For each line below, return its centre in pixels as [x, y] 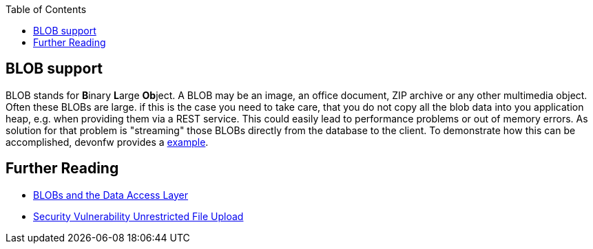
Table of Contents [46, 9]
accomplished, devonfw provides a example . [107, 142]
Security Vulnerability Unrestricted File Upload [138, 216]
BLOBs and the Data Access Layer [111, 195]
